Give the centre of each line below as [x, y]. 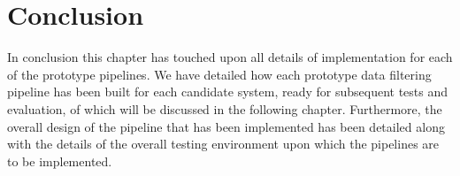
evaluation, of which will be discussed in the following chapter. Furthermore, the [225, 108]
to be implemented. [60, 161]
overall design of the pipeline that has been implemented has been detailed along [226, 126]
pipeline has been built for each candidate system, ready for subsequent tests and [228, 92]
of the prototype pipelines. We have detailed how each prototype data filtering [219, 74]
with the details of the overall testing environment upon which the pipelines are [223, 144]
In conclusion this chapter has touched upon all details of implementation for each [230, 57]
